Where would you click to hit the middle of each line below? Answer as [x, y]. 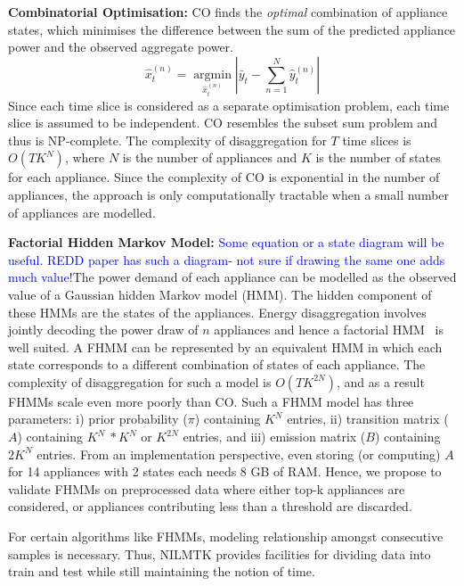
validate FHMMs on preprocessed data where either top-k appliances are [207, 488]
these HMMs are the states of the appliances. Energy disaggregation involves [217, 312]
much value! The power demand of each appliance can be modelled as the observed [232, 277]
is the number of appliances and [210, 157]
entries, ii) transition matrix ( [368, 419]
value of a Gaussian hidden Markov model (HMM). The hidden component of [220, 294]
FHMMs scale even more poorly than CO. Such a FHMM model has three [211, 401]
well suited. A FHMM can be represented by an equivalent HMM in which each [225, 347]
